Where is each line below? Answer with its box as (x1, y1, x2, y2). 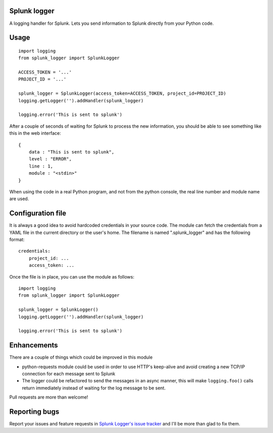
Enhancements (9, 341, 58, 349)
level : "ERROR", (28, 156, 72, 162)
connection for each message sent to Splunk (22, 371, 116, 377)
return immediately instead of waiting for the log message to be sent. (22, 385, 166, 391)
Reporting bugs (9, 408, 60, 416)
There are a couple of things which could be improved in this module (9, 355, 153, 361)
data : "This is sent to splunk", (28, 149, 115, 154)
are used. (9, 195, 29, 202)
